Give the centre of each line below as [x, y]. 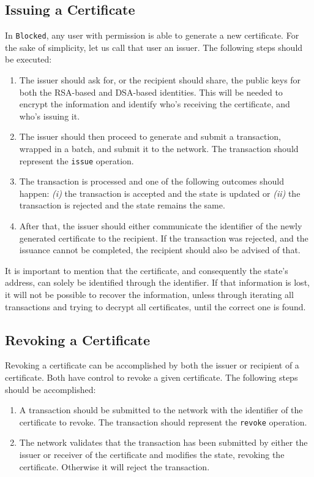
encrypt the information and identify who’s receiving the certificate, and [155, 104]
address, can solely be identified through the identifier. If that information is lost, [157, 282]
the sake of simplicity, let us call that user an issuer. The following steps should [154, 47]
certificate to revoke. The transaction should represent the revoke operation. [163, 422]
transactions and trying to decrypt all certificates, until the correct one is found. [155, 306]
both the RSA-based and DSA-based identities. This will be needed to [151, 92]
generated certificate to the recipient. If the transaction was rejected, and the [164, 238]
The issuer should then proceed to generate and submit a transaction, [150, 136]
